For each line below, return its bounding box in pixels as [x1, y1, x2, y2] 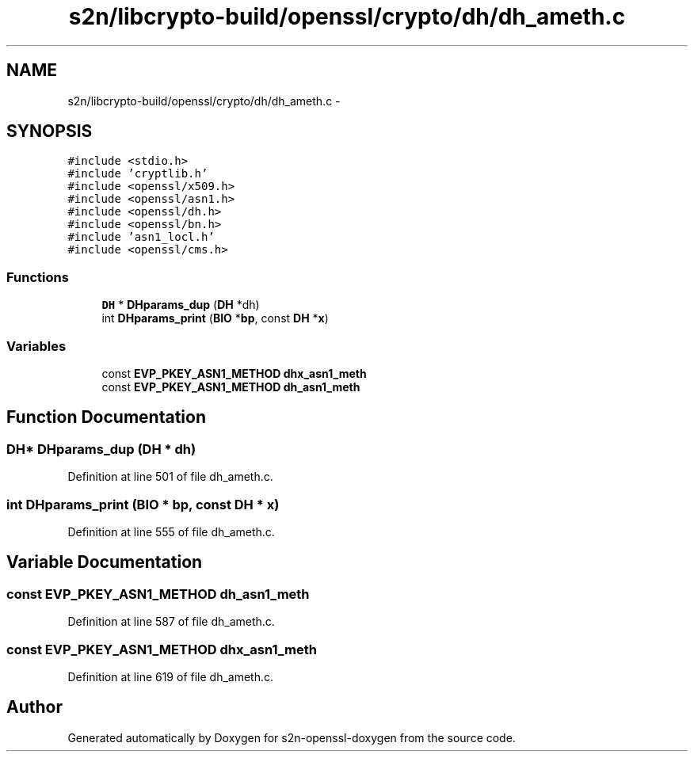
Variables [6, 337, 67, 354]
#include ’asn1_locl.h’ [67, 230, 215, 244]
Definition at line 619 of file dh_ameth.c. [67, 669, 274, 684]
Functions [6, 269, 69, 285]
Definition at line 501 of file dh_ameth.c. [67, 470, 273, 484]
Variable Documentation [6, 552, 203, 573]
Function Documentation [6, 407, 206, 428]
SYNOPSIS [6, 121, 93, 142]
